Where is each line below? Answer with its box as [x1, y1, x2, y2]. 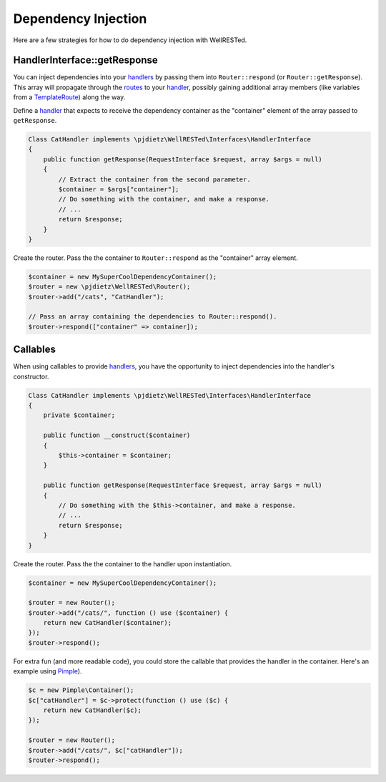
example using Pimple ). [13, 667, 82, 676]
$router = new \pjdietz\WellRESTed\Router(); [28, 283, 191, 291]
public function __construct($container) [43, 431, 191, 439]
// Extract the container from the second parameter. [58, 175, 251, 184]
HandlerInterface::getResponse [13, 54, 159, 66]
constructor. [13, 372, 49, 381]
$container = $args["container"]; [58, 185, 179, 193]
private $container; [43, 411, 116, 419]
